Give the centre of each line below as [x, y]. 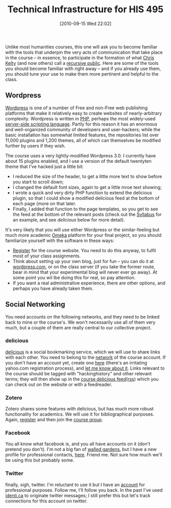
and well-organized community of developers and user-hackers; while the [83, 129]
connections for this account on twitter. [47, 501]
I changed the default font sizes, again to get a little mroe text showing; [87, 187]
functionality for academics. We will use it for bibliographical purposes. [80, 414]
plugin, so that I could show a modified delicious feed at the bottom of [86, 198]
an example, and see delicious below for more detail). [69, 220]
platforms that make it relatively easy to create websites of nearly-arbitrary [84, 113]
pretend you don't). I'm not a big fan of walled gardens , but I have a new [81, 449]
